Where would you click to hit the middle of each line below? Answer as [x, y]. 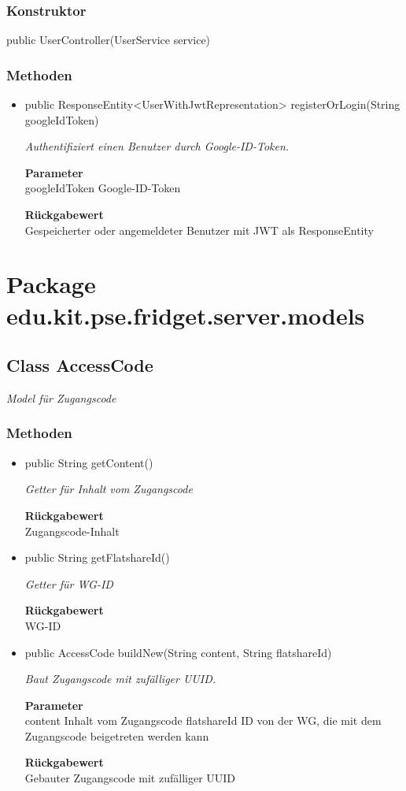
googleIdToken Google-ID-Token [103, 188]
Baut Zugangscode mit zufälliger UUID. [120, 679]
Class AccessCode [80, 365]
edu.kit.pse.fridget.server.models [186, 315]
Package [51, 284]
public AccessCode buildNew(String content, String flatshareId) [178, 652]
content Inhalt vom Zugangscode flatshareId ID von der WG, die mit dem [203, 720]
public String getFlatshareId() [97, 557]
